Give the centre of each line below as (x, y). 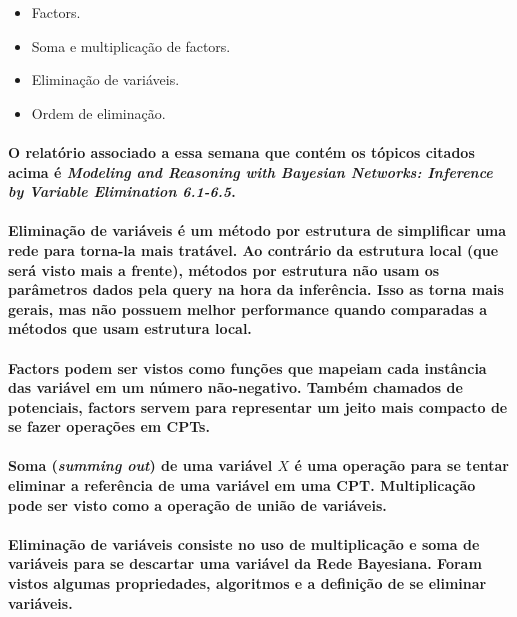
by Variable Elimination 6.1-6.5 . (122, 191)
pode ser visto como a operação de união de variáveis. (197, 504)
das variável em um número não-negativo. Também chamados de (235, 387)
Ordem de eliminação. (98, 112)
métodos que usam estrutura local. (130, 328)
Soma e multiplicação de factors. (131, 45)
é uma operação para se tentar (401, 465)
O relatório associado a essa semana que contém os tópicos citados (241, 151)
